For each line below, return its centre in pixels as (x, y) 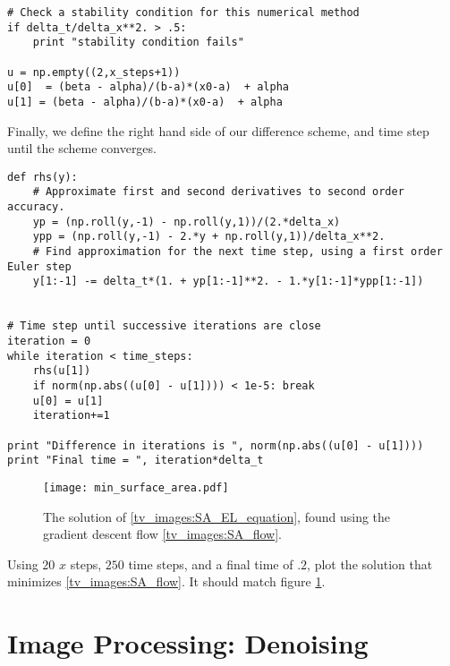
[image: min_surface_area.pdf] (136, 487)
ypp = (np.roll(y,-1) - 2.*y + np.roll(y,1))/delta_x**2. (209, 237)
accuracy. (36, 207)
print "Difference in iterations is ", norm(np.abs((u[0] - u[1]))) (216, 445)
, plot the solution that (370, 564)
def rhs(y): (42, 177)
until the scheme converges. (82, 148)
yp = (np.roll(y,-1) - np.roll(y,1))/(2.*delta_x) (187, 222)
